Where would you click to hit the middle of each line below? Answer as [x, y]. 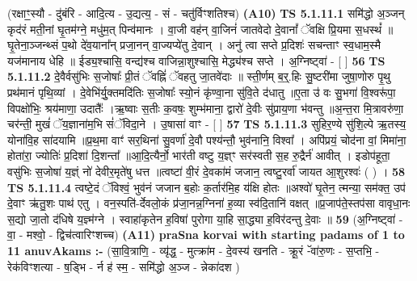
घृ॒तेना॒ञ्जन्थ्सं [33, 45]
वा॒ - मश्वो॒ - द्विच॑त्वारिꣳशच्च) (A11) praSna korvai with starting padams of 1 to [206, 235]
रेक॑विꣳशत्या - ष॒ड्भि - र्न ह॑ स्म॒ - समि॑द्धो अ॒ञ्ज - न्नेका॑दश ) [124, 266]
